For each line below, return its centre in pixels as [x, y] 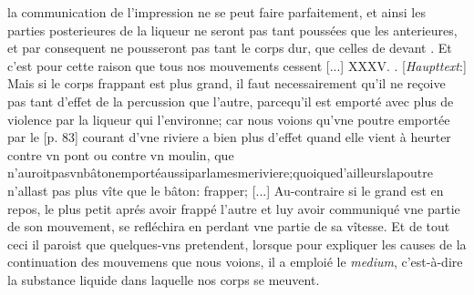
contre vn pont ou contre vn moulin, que [121, 154]
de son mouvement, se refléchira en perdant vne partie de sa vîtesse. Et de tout [229, 226]
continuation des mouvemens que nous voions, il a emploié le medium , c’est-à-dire [235, 262]
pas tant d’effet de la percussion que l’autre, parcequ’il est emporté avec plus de [231, 101]
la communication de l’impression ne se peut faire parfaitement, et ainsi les [216, 12]
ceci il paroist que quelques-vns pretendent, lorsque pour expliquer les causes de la [237, 244]
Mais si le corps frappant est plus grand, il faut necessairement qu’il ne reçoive [227, 83]
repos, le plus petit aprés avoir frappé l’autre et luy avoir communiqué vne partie [234, 208]
